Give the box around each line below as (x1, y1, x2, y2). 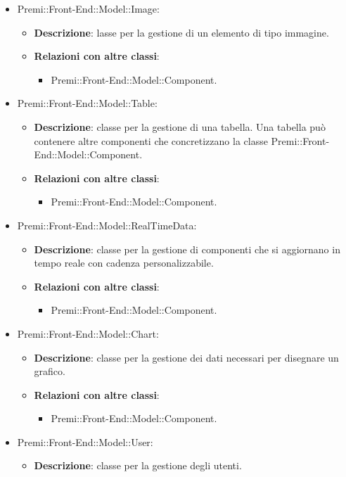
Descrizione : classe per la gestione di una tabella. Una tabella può (34, 119, 326, 134)
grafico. (34, 364, 65, 379)
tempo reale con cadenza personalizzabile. (34, 255, 214, 270)
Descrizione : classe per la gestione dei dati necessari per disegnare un (34, 350, 339, 364)
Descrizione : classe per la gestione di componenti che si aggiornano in (34, 241, 340, 256)
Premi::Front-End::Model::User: (17, 434, 153, 449)
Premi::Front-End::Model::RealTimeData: (17, 217, 197, 232)
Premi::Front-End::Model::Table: (17, 96, 158, 110)
